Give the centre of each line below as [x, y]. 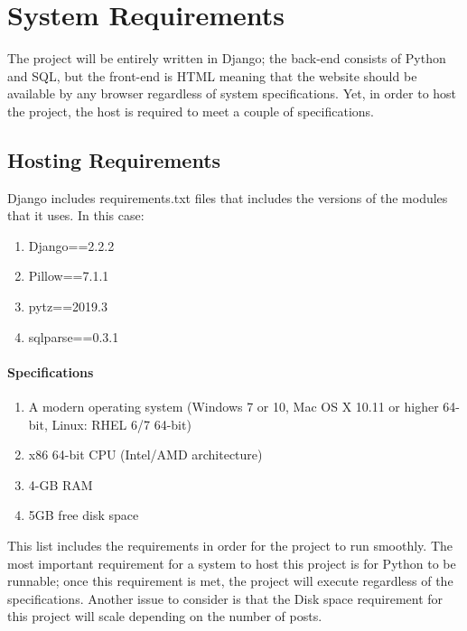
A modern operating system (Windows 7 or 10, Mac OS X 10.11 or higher [233, 407]
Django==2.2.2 [71, 245]
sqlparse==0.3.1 [74, 336]
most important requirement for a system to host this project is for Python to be [232, 563]
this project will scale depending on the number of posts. [165, 616]
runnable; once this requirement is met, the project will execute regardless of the [230, 581]
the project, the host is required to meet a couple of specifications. [191, 111]
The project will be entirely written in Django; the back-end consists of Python [227, 58]
